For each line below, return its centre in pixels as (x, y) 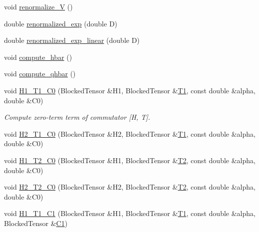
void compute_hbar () (38, 57)
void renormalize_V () (38, 6)
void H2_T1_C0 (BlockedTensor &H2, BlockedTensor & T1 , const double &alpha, (130, 133)
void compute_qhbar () (40, 74)
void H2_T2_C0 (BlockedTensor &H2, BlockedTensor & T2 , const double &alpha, (130, 187)
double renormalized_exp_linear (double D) (72, 40)
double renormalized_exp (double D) (61, 23)
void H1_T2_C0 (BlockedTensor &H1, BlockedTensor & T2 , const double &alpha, (130, 160)
